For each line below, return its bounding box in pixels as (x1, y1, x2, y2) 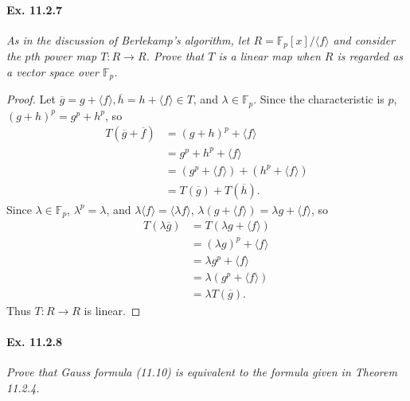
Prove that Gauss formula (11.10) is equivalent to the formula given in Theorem (6, 364, 397, 380)
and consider (333, 31, 396, 48)
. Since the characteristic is (253, 91, 385, 107)
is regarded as (337, 48, 404, 64)
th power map (30, 48, 97, 64)
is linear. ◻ (84, 302, 141, 319)
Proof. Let (6, 91, 56, 107)
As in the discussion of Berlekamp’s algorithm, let (6, 31, 250, 48)
